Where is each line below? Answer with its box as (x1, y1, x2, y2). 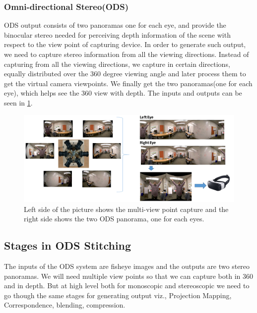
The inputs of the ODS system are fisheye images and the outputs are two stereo (4, 261, 250, 271)
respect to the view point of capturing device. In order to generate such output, (4, 39, 246, 50)
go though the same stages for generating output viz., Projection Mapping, (4, 290, 232, 300)
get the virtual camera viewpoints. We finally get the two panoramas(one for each (4, 78, 253, 88)
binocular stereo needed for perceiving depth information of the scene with (4, 29, 231, 40)
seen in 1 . (4, 97, 33, 107)
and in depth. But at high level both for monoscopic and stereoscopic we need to (4, 280, 250, 291)
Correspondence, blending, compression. (4, 300, 126, 310)
